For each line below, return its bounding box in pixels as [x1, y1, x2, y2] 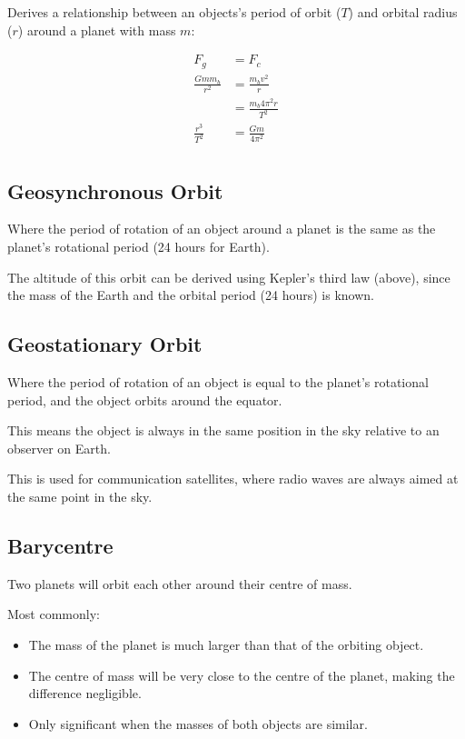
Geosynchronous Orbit [7, 176, 223, 205]
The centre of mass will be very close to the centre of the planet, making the [28, 665, 455, 684]
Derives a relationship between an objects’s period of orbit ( [7, 3, 341, 21]
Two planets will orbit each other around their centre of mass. [7, 574, 352, 593]
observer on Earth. [7, 438, 111, 457]
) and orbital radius [348, 3, 458, 21]
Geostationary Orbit [7, 330, 203, 358]
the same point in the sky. [7, 487, 153, 506]
